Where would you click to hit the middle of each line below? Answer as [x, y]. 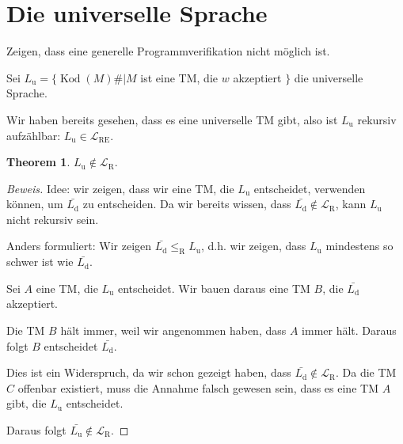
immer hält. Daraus [349, 330]
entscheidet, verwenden [310, 188]
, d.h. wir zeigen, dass [253, 246]
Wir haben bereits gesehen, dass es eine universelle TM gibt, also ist [172, 119]
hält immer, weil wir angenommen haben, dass [173, 330]
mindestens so [359, 246]
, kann [351, 204]
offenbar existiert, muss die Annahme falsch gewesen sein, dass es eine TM [198, 387]
